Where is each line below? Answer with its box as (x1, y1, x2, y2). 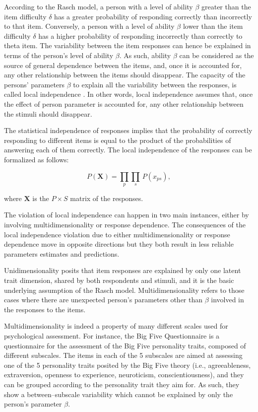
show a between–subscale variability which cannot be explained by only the (4, 389, 233, 399)
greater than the (201, 1, 251, 11)
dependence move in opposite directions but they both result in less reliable (4, 239, 234, 249)
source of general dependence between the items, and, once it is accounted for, (4, 60, 242, 70)
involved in (211, 294, 244, 305)
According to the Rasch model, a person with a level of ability (4, 1, 193, 11)
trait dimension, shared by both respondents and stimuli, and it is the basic (4, 275, 234, 285)
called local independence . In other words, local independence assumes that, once (4, 89, 253, 99)
